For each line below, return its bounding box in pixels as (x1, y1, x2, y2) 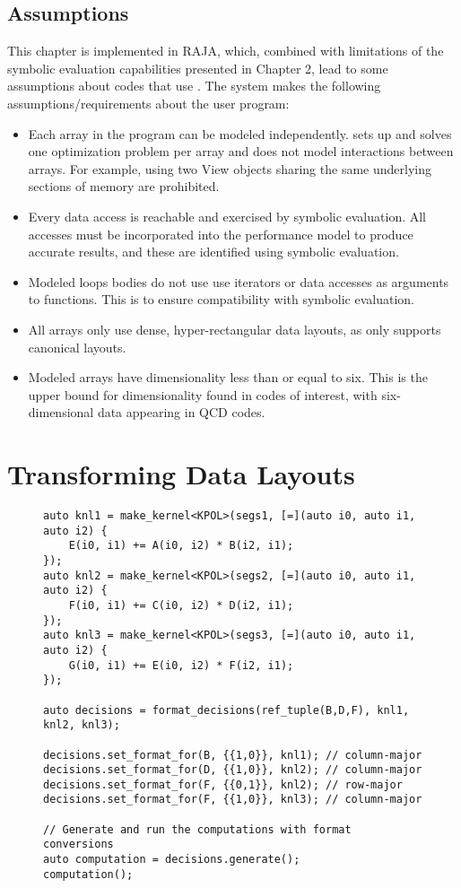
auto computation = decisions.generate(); (43, 853, 300, 866)
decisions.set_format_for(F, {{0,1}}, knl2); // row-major (43, 778, 403, 791)
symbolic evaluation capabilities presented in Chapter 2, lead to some (7, 58, 388, 77)
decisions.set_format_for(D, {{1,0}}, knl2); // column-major (43, 763, 422, 777)
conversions (43, 838, 114, 851)
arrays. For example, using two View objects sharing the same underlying (28, 159, 431, 178)
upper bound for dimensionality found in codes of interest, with (28, 385, 378, 404)
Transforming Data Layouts (7, 456, 355, 492)
